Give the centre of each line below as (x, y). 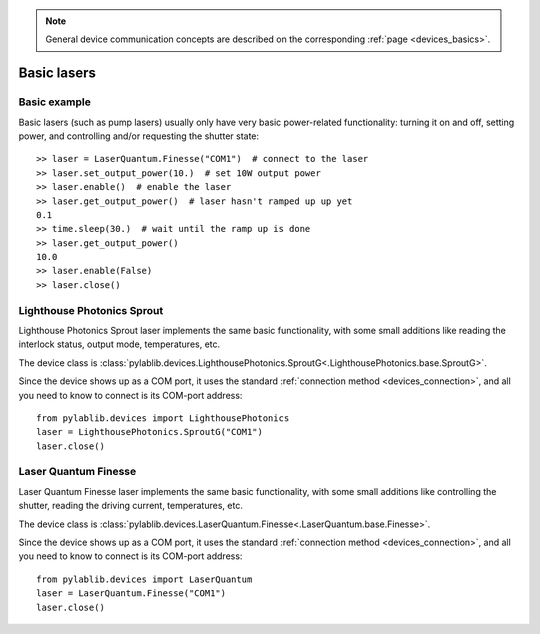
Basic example (55, 102)
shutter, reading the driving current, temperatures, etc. (131, 506)
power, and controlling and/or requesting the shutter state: (139, 136)
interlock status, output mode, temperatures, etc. (119, 344)
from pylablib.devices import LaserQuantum (144, 579)
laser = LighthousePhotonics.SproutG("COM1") (150, 432)
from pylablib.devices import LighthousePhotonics (163, 418)
